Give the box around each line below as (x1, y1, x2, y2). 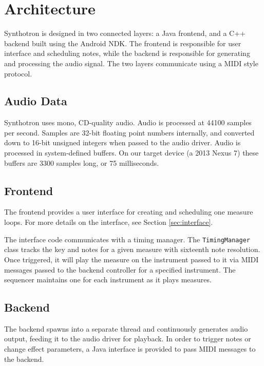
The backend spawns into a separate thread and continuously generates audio (4, 323, 248, 334)
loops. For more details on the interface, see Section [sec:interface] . (4, 217, 213, 227)
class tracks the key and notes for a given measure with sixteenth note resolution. (4, 244, 260, 255)
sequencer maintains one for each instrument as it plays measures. (4, 274, 212, 285)
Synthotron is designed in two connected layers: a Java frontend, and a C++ (4, 28, 246, 38)
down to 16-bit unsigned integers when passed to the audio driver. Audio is (4, 137, 241, 148)
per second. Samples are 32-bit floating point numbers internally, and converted (4, 127, 255, 138)
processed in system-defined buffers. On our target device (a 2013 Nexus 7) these (4, 147, 259, 158)
